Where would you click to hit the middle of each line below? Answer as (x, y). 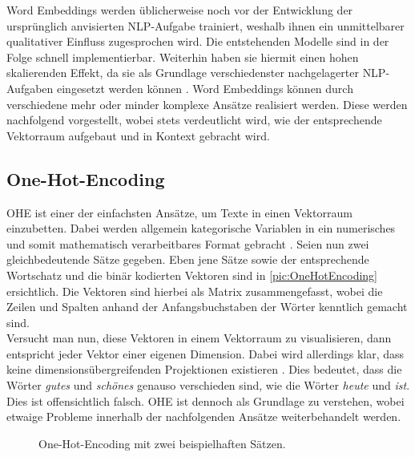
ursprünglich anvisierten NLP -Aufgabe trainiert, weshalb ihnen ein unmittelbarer (205, 25)
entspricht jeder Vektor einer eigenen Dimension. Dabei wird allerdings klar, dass (205, 353)
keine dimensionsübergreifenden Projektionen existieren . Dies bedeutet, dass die (204, 369)
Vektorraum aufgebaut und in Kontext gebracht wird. (138, 135)
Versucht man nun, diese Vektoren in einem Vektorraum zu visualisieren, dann (199, 338)
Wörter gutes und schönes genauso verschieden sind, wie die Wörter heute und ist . (208, 385)
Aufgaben (30, 88)
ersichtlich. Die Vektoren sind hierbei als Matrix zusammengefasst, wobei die (195, 291)
